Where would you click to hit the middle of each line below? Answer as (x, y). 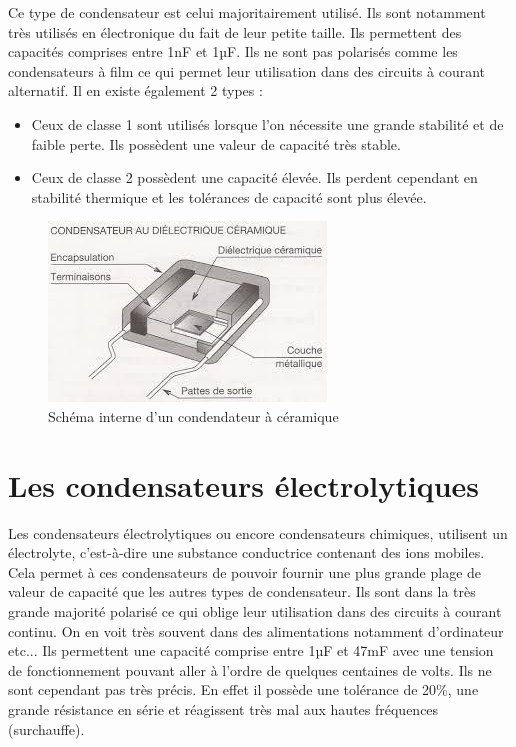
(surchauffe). (46, 728)
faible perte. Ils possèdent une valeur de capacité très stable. (216, 143)
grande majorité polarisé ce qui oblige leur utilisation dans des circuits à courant (255, 611)
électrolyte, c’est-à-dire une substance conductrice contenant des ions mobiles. (246, 552)
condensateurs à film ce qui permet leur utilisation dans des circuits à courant (247, 70)
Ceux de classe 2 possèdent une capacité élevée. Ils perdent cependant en (254, 177)
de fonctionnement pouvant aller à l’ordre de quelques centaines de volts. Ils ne (250, 669)
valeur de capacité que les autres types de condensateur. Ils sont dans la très (242, 591)
